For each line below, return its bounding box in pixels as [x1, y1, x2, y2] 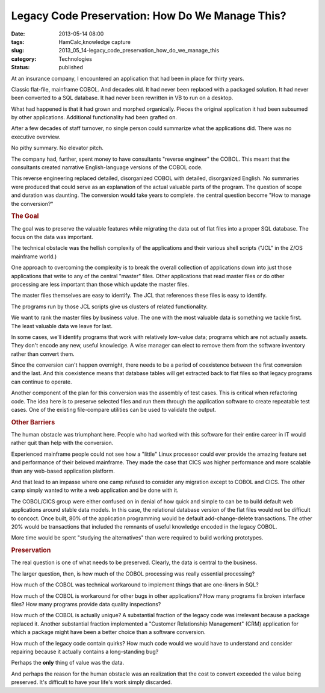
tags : [11, 38, 25, 45]
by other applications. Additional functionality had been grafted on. [11, 114, 178, 121]
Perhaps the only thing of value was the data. [11, 659, 125, 667]
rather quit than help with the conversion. [11, 440, 114, 447]
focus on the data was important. [11, 234, 93, 241]
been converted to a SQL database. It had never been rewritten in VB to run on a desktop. [11, 94, 234, 102]
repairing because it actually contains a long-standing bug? [11, 648, 159, 655]
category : [11, 55, 37, 63]
